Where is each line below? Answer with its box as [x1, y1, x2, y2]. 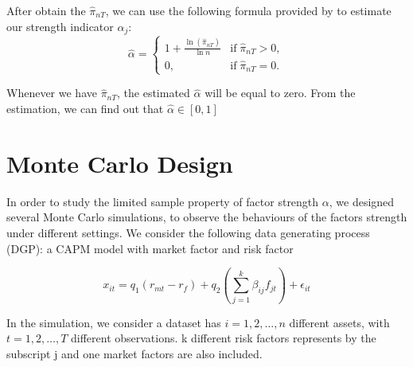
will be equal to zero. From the [205, 84, 356, 101]
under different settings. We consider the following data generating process [6, 224, 370, 240]
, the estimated [117, 84, 190, 101]
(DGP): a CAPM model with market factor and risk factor [6, 240, 294, 256]
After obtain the [6, 2, 86, 18]
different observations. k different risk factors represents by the [70, 330, 376, 346]
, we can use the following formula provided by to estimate [105, 2, 392, 18]
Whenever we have [6, 84, 97, 101]
